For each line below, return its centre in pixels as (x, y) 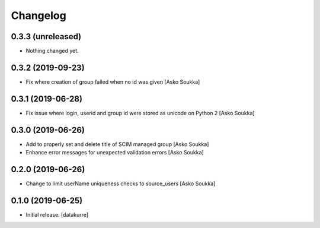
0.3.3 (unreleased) (46, 37)
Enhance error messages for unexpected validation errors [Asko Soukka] (115, 153)
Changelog (39, 15)
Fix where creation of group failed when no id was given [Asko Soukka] (113, 82)
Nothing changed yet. (52, 51)
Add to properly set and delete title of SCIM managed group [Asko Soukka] (117, 144)
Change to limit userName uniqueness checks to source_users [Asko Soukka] (121, 183)
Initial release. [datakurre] (57, 214)
